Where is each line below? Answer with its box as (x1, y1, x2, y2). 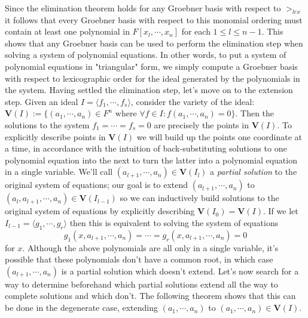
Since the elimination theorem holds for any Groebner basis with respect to (5, 2, 281, 14)
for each (181, 25, 211, 38)
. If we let (263, 205, 298, 217)
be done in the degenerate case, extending (5, 301, 158, 314)
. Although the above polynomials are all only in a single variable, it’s (22, 241, 279, 254)
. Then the (235, 107, 275, 119)
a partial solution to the (210, 165, 297, 178)
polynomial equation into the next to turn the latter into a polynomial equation (5, 153, 297, 166)
